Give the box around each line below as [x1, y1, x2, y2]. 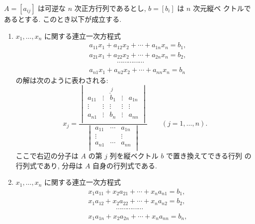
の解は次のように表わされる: [15, 75, 108, 85]
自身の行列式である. [92, 160, 157, 170]
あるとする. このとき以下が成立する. [4, 14, 122, 24]
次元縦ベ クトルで [193, 3, 251, 13]
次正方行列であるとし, [74, 3, 146, 13]
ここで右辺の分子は [15, 150, 79, 160]
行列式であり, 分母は [15, 160, 83, 170]
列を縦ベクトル [109, 150, 159, 160]
